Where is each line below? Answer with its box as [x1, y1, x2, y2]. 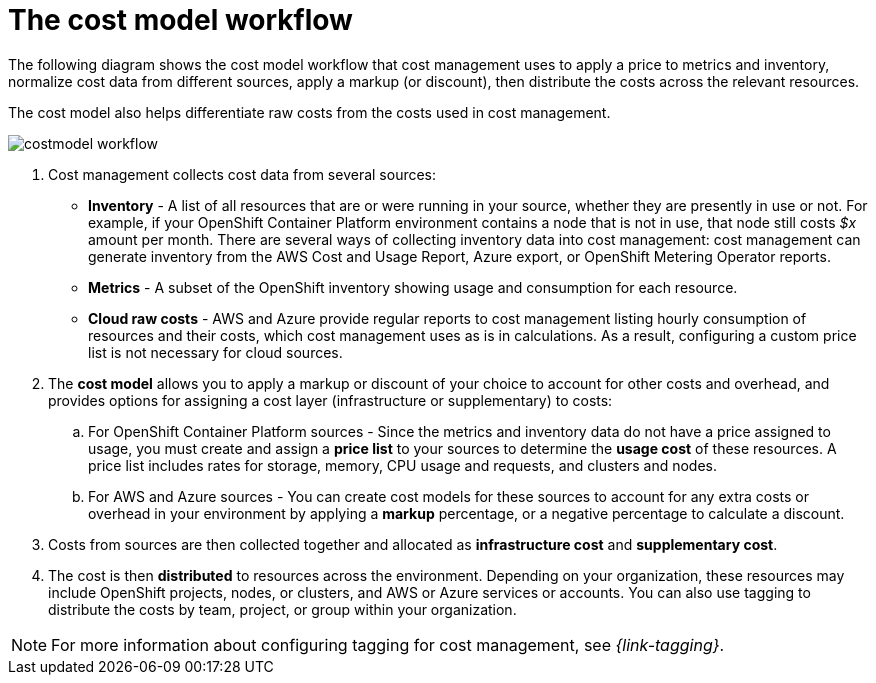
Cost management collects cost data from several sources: [48, 165, 437, 183]
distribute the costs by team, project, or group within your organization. [48, 600, 517, 618]
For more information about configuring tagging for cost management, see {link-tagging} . [51, 634, 725, 655]
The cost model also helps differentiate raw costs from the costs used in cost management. [8, 103, 611, 121]
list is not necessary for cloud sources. [88, 343, 343, 361]
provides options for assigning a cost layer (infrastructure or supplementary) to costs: [48, 391, 613, 409]
